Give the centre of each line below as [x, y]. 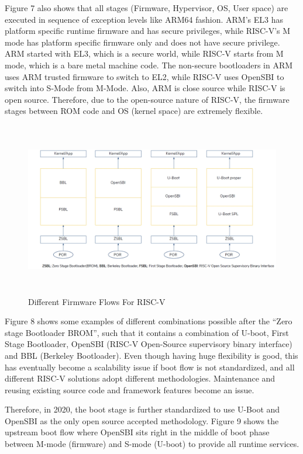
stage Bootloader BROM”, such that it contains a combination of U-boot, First [147, 332]
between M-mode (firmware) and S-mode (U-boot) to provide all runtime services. [152, 444]
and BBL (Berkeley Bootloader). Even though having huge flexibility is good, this [151, 355]
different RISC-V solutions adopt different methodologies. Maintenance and [140, 378]
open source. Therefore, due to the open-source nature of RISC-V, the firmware [147, 99]
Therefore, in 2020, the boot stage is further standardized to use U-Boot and [142, 409]
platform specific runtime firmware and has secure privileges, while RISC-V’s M [148, 31]
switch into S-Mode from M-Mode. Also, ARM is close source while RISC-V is [145, 88]
